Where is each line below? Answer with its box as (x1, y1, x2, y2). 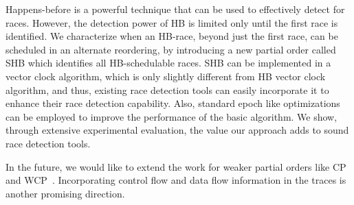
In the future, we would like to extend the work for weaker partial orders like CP (5, 159, 346, 173)
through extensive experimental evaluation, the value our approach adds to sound (5, 123, 349, 137)
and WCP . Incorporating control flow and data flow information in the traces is (5, 173, 346, 187)
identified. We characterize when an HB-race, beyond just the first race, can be (5, 29, 338, 43)
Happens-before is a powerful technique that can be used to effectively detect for (5, 2, 345, 16)
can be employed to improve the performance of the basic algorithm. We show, (5, 109, 338, 123)
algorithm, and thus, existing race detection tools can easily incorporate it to (5, 82, 329, 97)
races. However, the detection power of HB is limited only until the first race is (5, 15, 338, 29)
